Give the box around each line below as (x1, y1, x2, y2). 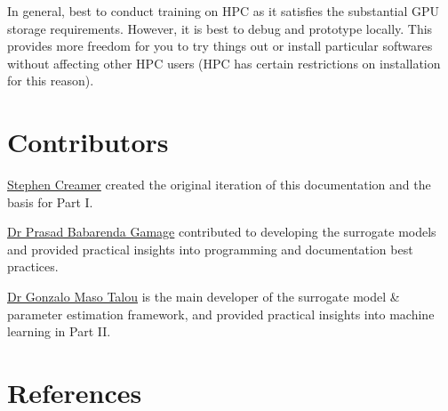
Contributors (7, 124, 169, 160)
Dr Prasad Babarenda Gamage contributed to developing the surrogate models (7, 222, 436, 241)
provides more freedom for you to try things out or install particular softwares (7, 36, 433, 55)
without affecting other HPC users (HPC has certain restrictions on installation (7, 53, 441, 72)
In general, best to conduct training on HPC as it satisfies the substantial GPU (7, 2, 440, 20)
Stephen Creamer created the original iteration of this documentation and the (7, 175, 431, 194)
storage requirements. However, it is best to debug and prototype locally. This (7, 19, 433, 37)
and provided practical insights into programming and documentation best (7, 239, 413, 258)
